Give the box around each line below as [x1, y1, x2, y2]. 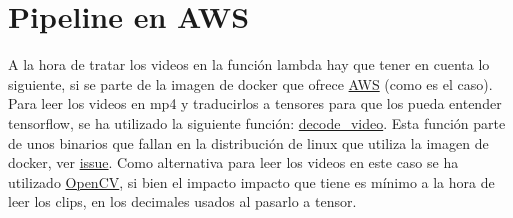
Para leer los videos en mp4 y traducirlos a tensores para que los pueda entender [8, 93, 502, 114]
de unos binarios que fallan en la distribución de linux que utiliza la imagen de [8, 132, 489, 153]
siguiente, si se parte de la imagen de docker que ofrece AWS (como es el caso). [8, 73, 493, 94]
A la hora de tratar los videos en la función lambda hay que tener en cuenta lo [8, 54, 490, 75]
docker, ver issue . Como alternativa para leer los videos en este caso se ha [8, 152, 459, 173]
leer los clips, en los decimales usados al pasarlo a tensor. [8, 191, 357, 212]
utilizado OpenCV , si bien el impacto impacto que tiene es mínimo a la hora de [8, 171, 495, 192]
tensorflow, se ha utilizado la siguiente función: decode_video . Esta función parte [8, 112, 506, 133]
